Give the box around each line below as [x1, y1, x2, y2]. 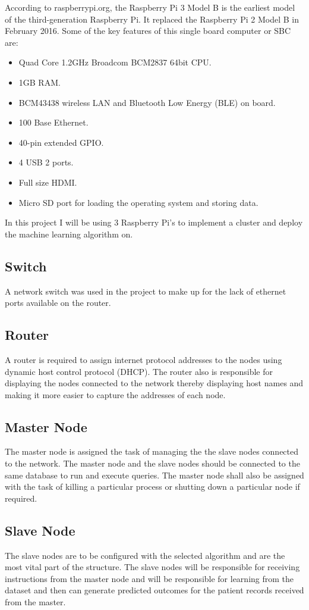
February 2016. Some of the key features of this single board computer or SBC [5, 24, 291, 37]
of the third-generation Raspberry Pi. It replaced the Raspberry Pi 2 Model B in [5, 12, 299, 25]
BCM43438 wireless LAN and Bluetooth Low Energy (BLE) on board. [18, 96, 276, 108]
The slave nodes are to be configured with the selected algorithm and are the [5, 549, 285, 561]
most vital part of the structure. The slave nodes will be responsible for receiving [5, 561, 300, 573]
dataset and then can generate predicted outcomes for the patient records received [5, 584, 304, 596]
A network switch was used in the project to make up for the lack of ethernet [5, 284, 286, 297]
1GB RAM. [18, 76, 61, 88]
